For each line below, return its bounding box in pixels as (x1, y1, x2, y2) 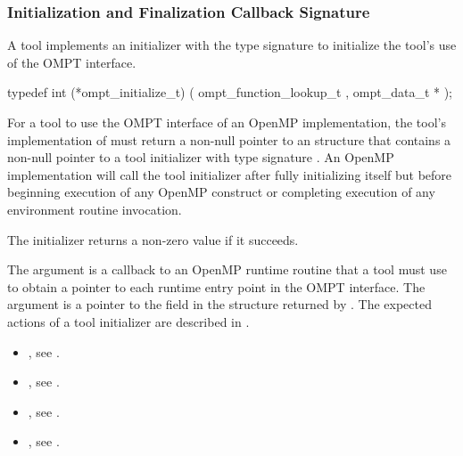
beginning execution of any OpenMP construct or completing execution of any (7, 183, 435, 201)
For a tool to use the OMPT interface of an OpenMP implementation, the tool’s (7, 113, 447, 131)
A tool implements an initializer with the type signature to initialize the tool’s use (7, 36, 457, 54)
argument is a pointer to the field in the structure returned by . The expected (7, 295, 432, 313)
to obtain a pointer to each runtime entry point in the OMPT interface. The (7, 277, 426, 296)
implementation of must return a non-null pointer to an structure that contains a (7, 130, 451, 149)
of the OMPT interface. (7, 53, 136, 71)
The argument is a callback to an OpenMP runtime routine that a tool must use (7, 260, 447, 279)
